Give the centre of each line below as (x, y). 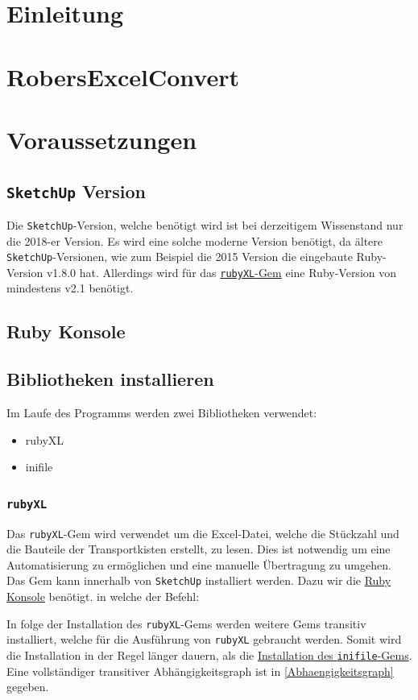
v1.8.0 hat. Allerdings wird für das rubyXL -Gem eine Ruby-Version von (221, 272)
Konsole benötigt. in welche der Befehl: (103, 596)
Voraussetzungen (102, 139)
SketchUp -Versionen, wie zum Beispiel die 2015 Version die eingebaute (180, 257)
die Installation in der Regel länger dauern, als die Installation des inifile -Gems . (209, 655)
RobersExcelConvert (123, 76)
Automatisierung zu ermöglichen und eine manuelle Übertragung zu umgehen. (199, 564)
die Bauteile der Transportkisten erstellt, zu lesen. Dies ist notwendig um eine (199, 549)
